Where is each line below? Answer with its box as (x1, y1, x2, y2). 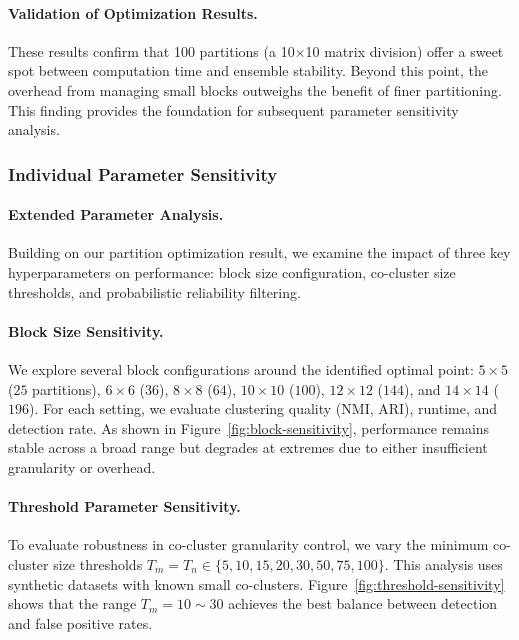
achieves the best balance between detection (228, 593, 498, 614)
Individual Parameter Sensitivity (8, 161, 278, 186)
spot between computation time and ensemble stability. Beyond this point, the (8, 60, 489, 81)
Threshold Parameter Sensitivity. (8, 496, 241, 517)
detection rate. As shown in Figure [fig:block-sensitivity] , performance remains (8, 417, 490, 438)
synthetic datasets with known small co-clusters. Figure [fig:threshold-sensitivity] (8, 573, 505, 594)
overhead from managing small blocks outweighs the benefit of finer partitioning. (8, 79, 502, 100)
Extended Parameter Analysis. (8, 204, 224, 225)
